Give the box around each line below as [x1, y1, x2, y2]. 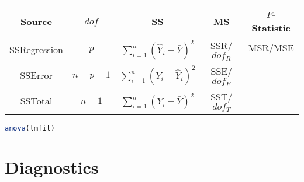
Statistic [251, 21, 291, 34]
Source [20, 14, 52, 28]
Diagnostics [5, 155, 99, 178]
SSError [20, 68, 53, 82]
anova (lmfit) [5, 124, 55, 132]
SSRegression [9, 43, 64, 57]
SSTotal [20, 94, 53, 108]
